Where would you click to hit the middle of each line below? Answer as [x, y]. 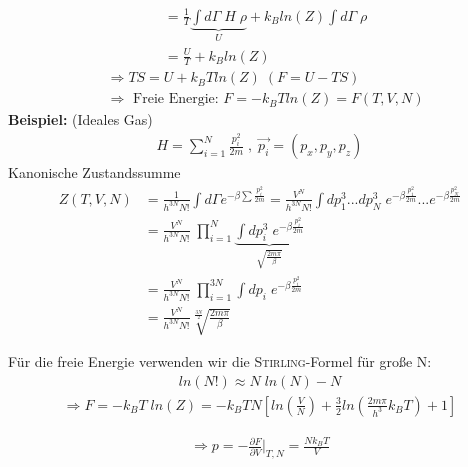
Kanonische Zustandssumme [94, 172]
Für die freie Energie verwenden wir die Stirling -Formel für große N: [220, 361]
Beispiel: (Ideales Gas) [80, 119]
